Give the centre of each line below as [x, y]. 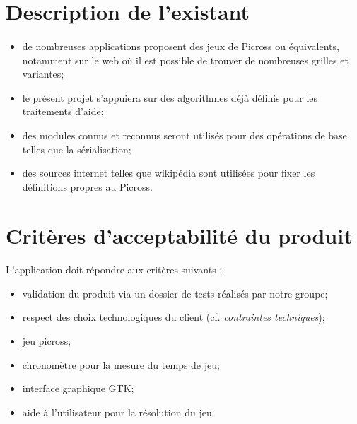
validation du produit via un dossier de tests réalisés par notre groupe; [175, 293]
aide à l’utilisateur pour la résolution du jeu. [118, 412]
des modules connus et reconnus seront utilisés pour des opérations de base [185, 135]
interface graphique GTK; [78, 388]
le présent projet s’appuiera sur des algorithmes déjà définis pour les [170, 97]
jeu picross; [47, 341]
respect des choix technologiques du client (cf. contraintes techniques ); [174, 317]
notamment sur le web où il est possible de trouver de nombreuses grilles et [185, 60]
